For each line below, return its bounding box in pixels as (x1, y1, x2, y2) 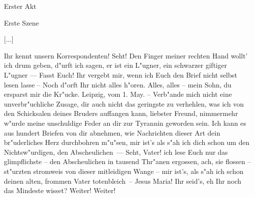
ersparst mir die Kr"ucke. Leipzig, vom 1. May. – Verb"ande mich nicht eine (4, 89, 232, 99)
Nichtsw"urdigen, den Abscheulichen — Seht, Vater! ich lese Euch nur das (4, 146, 228, 157)
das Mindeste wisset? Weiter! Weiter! (4, 185, 116, 196)
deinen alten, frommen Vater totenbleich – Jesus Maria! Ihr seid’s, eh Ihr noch (4, 175, 242, 186)
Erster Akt (4, 1, 36, 11)
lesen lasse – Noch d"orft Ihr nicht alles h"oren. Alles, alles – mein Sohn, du (4, 79, 232, 89)
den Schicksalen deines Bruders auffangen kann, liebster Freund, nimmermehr (4, 108, 238, 118)
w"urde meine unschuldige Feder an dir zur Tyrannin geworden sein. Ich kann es (4, 117, 247, 128)
